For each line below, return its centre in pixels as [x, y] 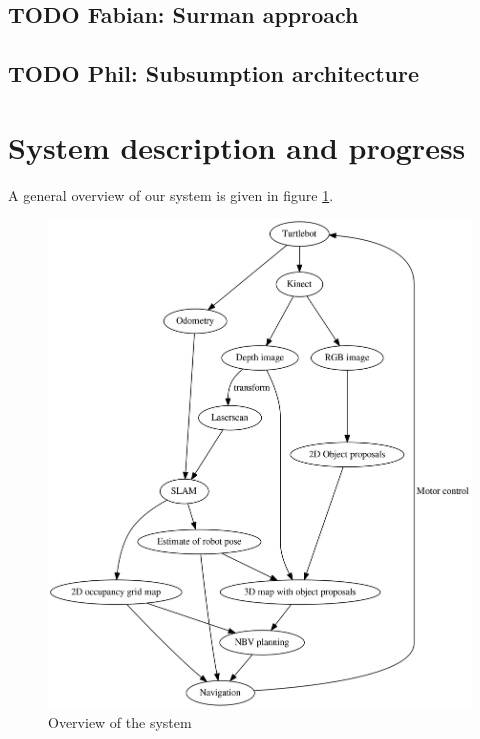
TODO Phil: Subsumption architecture [213, 73]
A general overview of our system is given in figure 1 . [171, 194]
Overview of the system [120, 721]
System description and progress [237, 146]
